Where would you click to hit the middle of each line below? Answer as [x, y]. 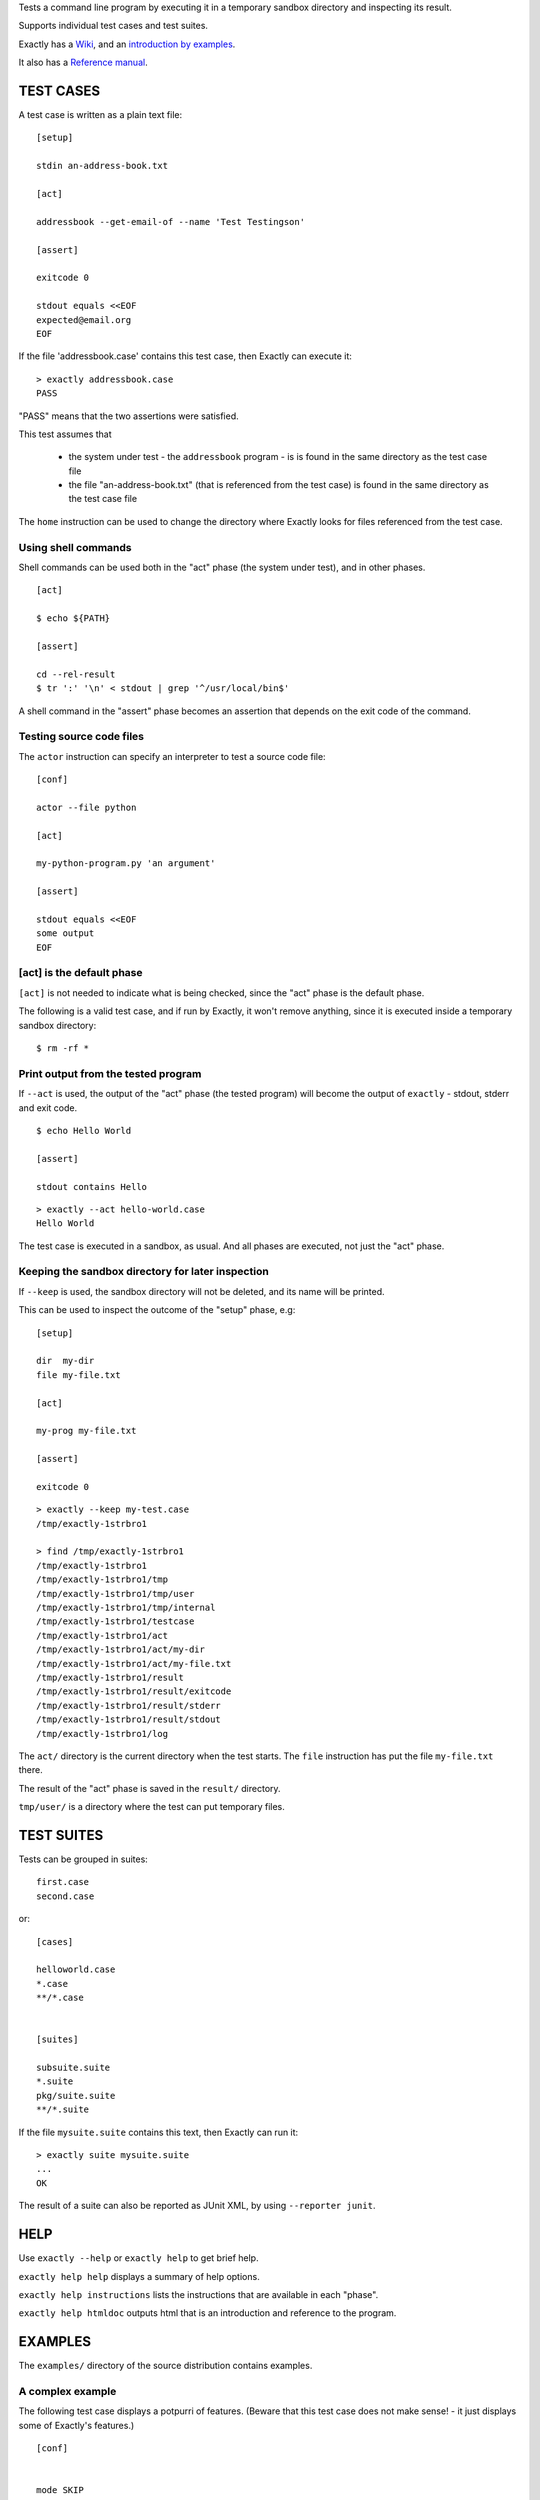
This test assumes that [65, 434]
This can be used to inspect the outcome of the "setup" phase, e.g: [157, 1310]
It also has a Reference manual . [83, 62]
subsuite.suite [73, 2068]
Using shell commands [75, 547]
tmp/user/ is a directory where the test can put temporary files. [151, 1807]
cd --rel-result [76, 674]
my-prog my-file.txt [86, 1431]
